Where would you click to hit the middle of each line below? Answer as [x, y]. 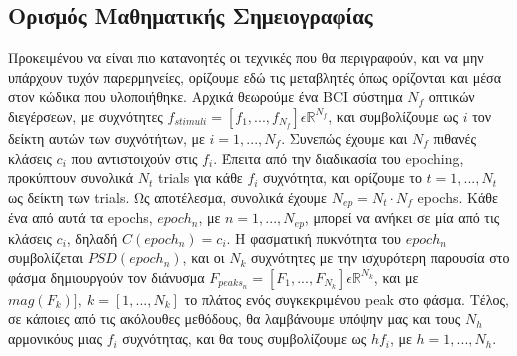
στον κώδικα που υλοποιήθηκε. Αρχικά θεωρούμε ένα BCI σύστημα [205, 96]
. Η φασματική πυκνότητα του [314, 237]
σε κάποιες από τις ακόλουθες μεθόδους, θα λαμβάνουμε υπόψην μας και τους [234, 318]
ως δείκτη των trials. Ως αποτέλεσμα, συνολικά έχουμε [168, 196]
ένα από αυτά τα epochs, [80, 217]
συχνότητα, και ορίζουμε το [342, 177]
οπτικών [451, 96]
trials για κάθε [200, 177]
